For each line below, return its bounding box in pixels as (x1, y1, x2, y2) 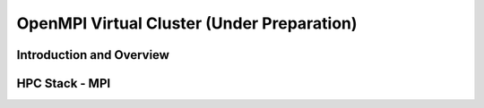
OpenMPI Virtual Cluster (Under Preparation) (16, 13, 358, 33)
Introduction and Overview (16, 47, 170, 62)
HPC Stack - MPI (16, 76, 111, 91)
